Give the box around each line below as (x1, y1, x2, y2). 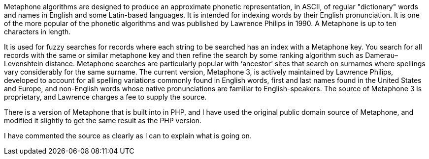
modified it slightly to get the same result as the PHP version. (4, 116, 202, 125)
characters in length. (4, 27, 71, 36)
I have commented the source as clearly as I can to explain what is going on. (4, 132, 252, 140)
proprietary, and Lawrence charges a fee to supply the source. (4, 93, 207, 101)
